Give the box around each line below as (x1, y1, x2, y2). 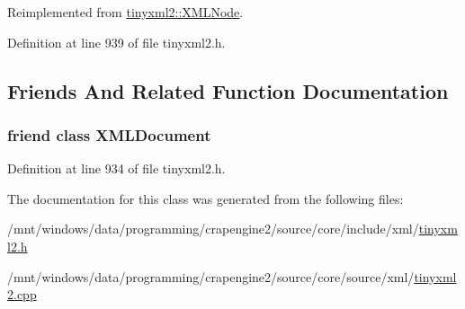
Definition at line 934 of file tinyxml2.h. (7, 159, 226, 178)
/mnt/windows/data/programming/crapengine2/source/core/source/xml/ (7, 267, 415, 286)
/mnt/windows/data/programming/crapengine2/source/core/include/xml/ (7, 219, 419, 238)
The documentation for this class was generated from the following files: (7, 189, 404, 207)
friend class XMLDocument (7, 123, 211, 146)
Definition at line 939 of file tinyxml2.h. (7, 32, 226, 51)
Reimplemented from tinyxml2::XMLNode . (7, 3, 244, 21)
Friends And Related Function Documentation (7, 76, 449, 104)
